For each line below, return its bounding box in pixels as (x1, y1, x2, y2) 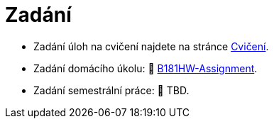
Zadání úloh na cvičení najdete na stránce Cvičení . (33, 40, 269, 52)
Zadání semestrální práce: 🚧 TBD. (33, 84, 190, 96)
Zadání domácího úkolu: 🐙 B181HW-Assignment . (33, 62, 258, 74)
